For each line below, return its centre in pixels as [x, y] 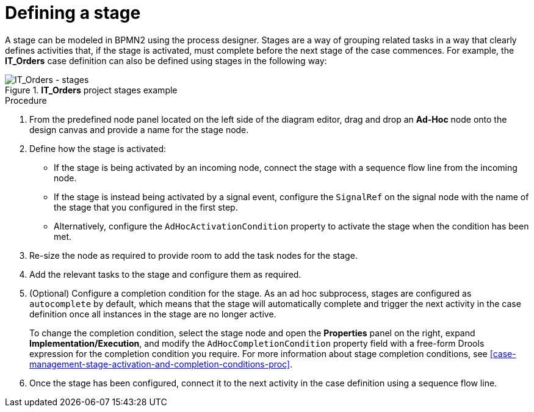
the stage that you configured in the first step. [146, 207]
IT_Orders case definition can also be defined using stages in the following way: [166, 60]
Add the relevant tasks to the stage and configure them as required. [165, 274]
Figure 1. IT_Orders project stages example [91, 90]
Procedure [26, 100]
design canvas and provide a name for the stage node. [139, 129]
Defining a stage [73, 13]
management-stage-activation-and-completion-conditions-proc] [160, 364]
